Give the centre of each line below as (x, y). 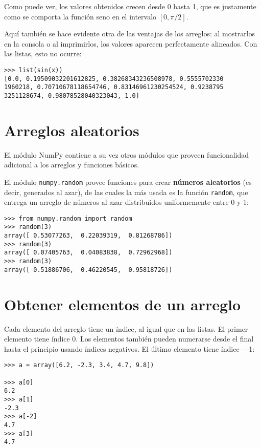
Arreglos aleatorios (72, 130)
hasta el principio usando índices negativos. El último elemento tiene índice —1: (129, 348)
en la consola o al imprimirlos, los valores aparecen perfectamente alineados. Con (131, 43)
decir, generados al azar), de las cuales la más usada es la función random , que (126, 192)
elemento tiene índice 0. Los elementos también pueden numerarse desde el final (129, 339)
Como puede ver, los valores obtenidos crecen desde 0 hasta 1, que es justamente (130, 6)
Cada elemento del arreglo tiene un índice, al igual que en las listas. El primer (126, 328)
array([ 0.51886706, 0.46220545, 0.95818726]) (88, 270)
